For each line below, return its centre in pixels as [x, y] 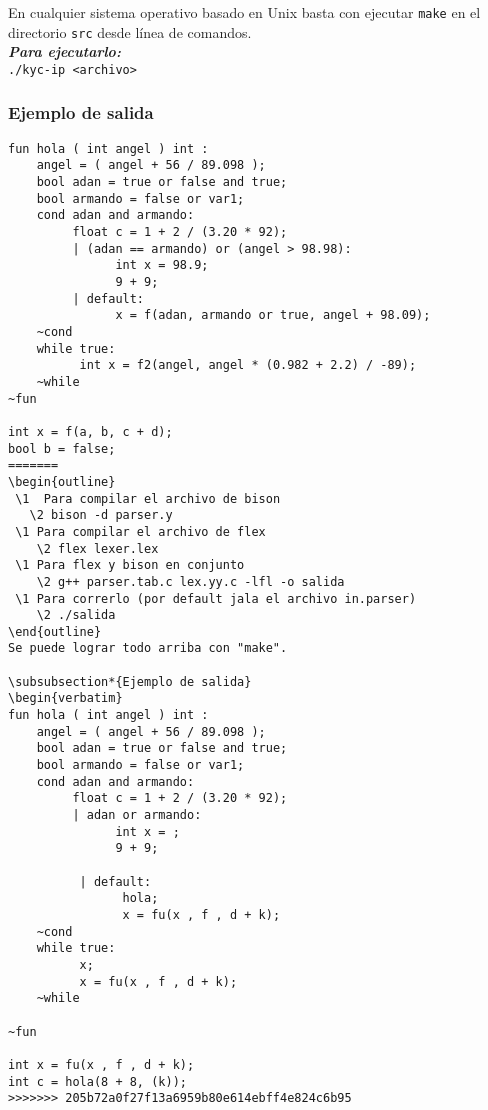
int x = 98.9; [162, 265]
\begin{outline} [62, 481]
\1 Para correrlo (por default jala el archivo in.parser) [216, 598]
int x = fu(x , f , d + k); [101, 1064]
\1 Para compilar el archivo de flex [140, 531]
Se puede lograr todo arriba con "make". [148, 648]
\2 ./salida [76, 615]
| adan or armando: [137, 815]
